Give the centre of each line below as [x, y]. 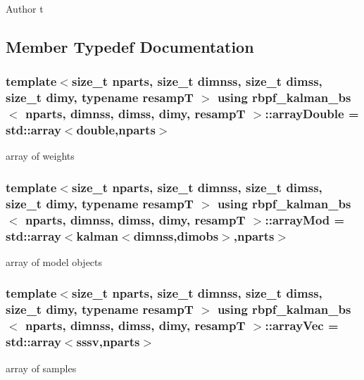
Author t [25, 8]
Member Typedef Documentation [130, 46]
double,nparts [116, 130]
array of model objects [54, 261]
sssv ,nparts [108, 342]
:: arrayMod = [305, 219]
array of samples [41, 368]
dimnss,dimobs [176, 235]
